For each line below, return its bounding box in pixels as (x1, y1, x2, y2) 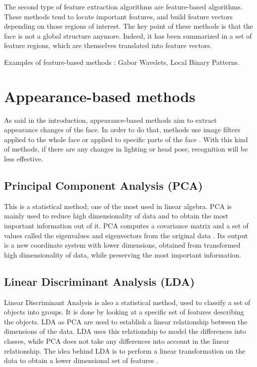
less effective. (4, 154, 43, 164)
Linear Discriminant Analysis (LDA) (4, 273, 195, 289)
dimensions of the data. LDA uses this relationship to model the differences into (4, 326, 246, 336)
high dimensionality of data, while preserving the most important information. (4, 249, 241, 260)
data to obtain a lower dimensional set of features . (4, 355, 159, 366)
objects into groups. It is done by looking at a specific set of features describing (4, 307, 244, 317)
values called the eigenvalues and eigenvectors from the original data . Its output (4, 230, 248, 240)
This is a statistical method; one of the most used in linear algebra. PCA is (4, 201, 232, 211)
